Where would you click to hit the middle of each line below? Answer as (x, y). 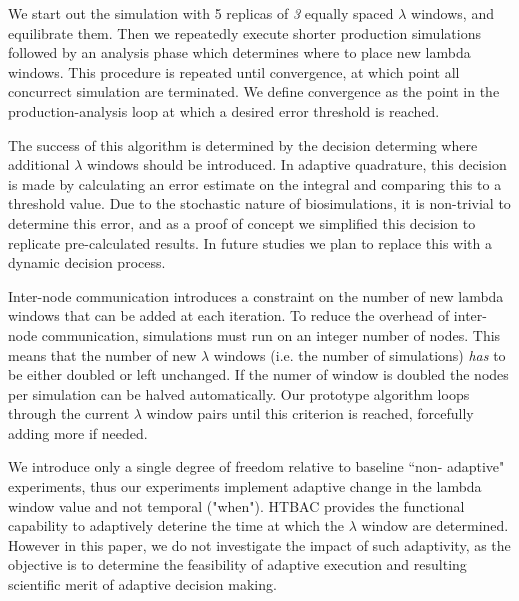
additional (39, 164)
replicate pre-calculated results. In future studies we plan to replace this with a (250, 242)
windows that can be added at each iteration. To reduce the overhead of (229, 315)
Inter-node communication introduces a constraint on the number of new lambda (256, 295)
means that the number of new (102, 354)
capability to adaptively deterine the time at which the (176, 525)
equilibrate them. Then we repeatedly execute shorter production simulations (244, 32)
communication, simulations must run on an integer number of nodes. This (271, 334)
